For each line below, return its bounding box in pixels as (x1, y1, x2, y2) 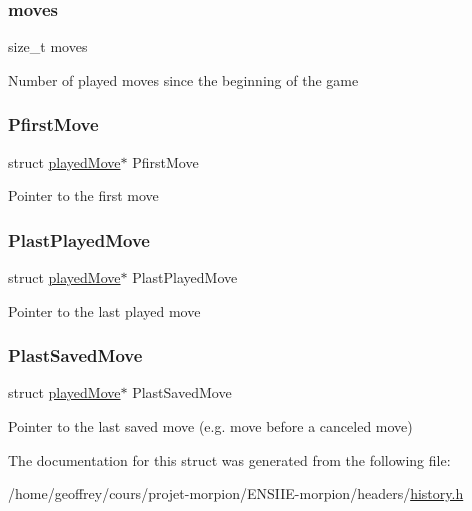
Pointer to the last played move (8, 300, 201, 321)
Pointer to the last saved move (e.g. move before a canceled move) (8, 416, 413, 437)
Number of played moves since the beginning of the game (8, 69, 359, 90)
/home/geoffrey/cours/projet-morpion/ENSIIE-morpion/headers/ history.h (8, 483, 464, 504)
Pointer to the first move (8, 185, 159, 206)
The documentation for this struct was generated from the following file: (8, 449, 451, 470)
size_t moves (8, 36, 88, 57)
